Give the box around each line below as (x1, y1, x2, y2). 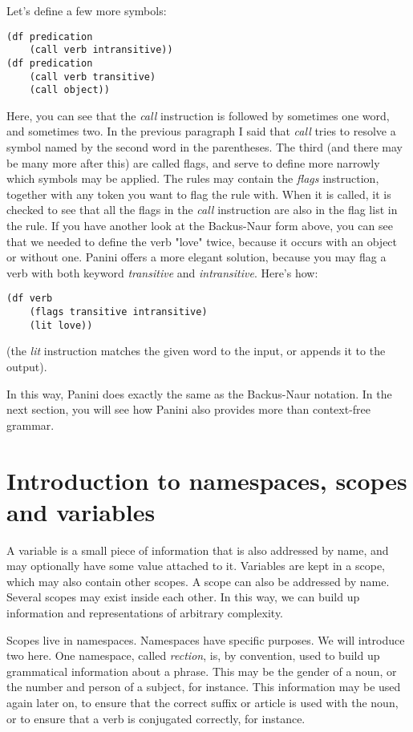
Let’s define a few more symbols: (6, 2, 167, 18)
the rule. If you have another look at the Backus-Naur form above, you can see (6, 217, 393, 234)
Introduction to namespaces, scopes (6, 463, 407, 496)
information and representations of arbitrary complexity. (6, 605, 284, 621)
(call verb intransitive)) (29, 44, 173, 56)
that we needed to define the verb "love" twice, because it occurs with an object (6, 233, 398, 249)
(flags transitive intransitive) (29, 306, 208, 318)
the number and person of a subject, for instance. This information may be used (6, 678, 401, 695)
